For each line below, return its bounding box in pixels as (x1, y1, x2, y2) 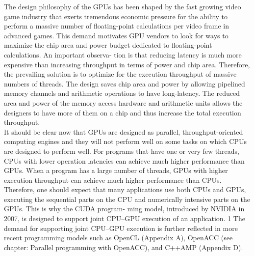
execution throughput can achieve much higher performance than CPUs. (4, 174, 222, 185)
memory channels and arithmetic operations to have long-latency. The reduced (4, 88, 240, 98)
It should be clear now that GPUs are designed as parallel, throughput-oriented (4, 126, 243, 137)
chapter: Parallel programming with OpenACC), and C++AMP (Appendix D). (4, 242, 243, 252)
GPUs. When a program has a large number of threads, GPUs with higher (4, 165, 228, 175)
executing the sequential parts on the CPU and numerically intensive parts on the (4, 194, 250, 204)
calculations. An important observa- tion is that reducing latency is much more (4, 49, 242, 59)
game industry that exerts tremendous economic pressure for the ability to (4, 11, 228, 21)
